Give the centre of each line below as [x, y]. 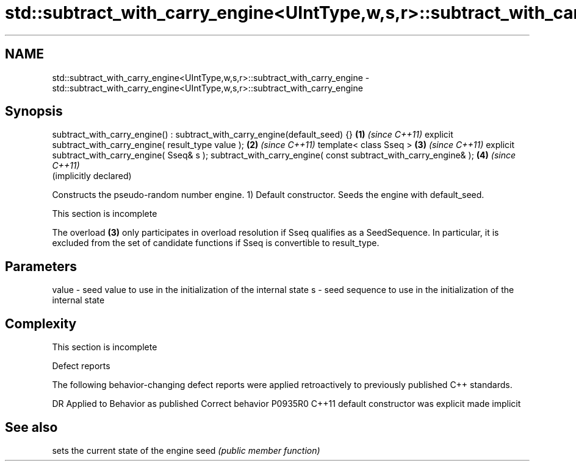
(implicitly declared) [92, 176]
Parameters [41, 266]
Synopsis [34, 111]
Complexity [41, 323]
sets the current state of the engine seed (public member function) [186, 450]
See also [31, 427]
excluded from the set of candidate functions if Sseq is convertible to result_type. [216, 243]
